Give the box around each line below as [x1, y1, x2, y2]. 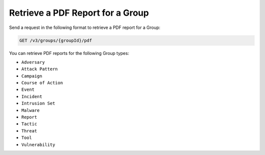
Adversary [21, 59, 45, 65]
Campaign [21, 73, 43, 78]
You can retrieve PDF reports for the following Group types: [9, 50, 130, 56]
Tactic [21, 121, 37, 127]
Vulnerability [21, 142, 55, 147]
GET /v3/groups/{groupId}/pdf [19, 37, 92, 43]
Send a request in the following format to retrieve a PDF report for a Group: [9, 25, 160, 30]
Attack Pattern [21, 66, 58, 72]
